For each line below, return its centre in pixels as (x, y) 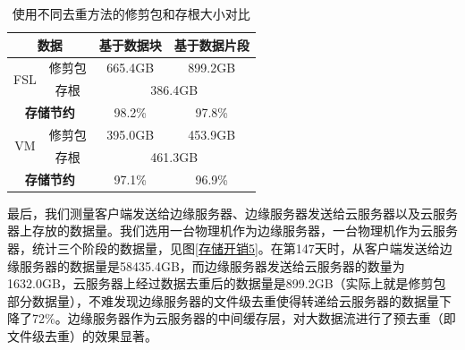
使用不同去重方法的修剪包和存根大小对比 (131, 13)
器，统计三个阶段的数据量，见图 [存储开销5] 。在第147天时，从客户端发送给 (224, 248)
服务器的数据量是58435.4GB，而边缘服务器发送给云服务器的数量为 (212, 265)
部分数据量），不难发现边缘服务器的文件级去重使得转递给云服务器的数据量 (223, 300)
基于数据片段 (211, 44)
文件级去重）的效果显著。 (82, 335)
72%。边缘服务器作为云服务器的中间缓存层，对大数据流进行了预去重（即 (244, 318)
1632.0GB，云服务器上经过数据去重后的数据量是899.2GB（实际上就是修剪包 (227, 283)
